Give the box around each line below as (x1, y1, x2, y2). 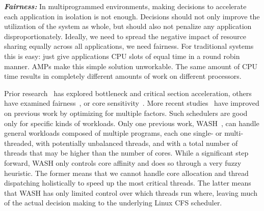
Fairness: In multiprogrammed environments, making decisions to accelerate (4, 1, 247, 11)
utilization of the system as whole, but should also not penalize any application (4, 21, 252, 32)
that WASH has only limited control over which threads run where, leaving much (4, 187, 257, 198)
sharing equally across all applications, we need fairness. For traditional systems (4, 41, 254, 51)
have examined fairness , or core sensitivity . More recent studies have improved (4, 98, 259, 108)
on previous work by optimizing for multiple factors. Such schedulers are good (4, 107, 248, 118)
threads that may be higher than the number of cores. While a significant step (4, 147, 249, 158)
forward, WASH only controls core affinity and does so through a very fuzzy (4, 157, 242, 168)
